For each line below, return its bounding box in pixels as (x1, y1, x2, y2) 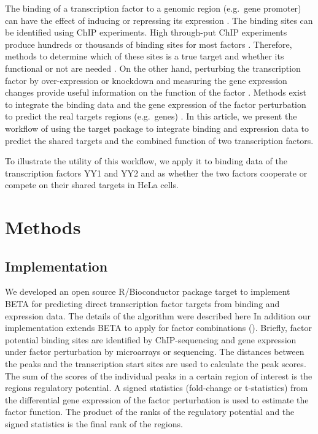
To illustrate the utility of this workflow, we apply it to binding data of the (5, 154, 287, 167)
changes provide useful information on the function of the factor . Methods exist (5, 86, 306, 99)
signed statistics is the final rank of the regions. (5, 417, 183, 430)
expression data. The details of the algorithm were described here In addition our (5, 309, 311, 322)
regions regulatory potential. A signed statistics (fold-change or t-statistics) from (5, 381, 308, 394)
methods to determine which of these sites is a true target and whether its (5, 50, 284, 63)
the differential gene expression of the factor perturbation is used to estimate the (5, 393, 309, 406)
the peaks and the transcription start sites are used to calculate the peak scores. (5, 357, 306, 370)
